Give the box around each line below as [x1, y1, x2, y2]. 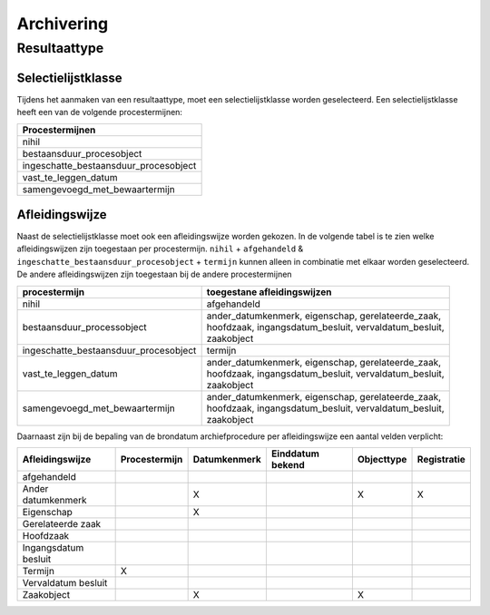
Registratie [416, 453, 466, 465]
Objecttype [357, 453, 407, 465]
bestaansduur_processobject [22, 320, 147, 333]
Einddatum [270, 447, 319, 460]
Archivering [16, 14, 109, 34]
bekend [270, 458, 305, 471]
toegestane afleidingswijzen [206, 286, 332, 298]
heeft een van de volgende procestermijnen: [16, 107, 183, 118]
